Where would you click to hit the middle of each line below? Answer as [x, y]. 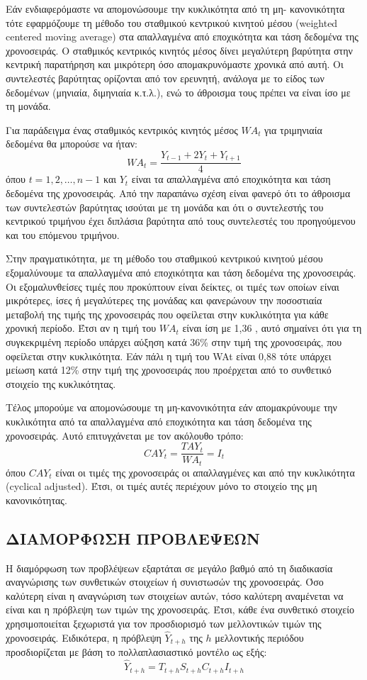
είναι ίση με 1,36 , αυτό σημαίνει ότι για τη [272, 328]
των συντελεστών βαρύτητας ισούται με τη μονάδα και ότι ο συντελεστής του [165, 207]
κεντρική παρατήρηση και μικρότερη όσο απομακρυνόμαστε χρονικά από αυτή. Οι [175, 64]
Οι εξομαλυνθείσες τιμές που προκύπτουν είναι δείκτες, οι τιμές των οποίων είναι [173, 286]
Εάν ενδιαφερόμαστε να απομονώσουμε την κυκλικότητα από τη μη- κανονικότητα [175, 9]
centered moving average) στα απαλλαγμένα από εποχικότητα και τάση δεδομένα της [182, 37]
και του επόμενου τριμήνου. [63, 234]
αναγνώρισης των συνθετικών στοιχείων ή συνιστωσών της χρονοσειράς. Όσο [165, 582]
